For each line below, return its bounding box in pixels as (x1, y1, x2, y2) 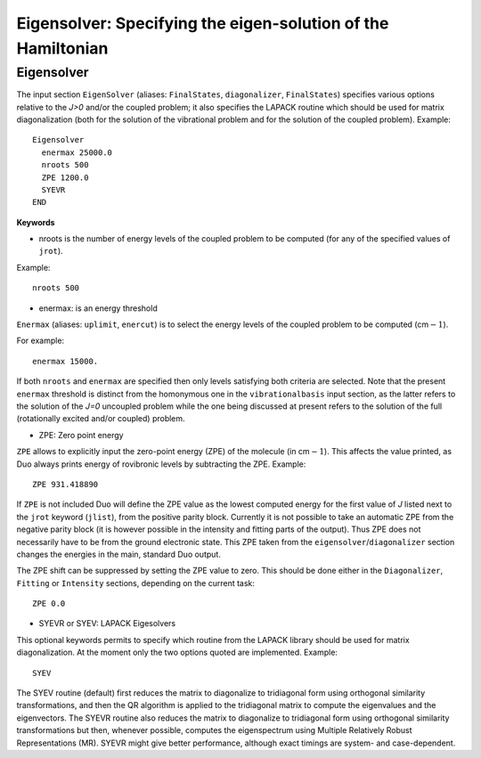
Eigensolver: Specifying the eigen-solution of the (16, 13, 389, 33)
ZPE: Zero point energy (38, 429, 124, 440)
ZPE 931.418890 (32, 479, 99, 489)
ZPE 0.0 (32, 599, 66, 609)
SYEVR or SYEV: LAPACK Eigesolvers (38, 618, 176, 629)
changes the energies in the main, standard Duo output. (16, 549, 222, 559)
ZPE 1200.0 (41, 172, 89, 183)
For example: (16, 335, 65, 346)
